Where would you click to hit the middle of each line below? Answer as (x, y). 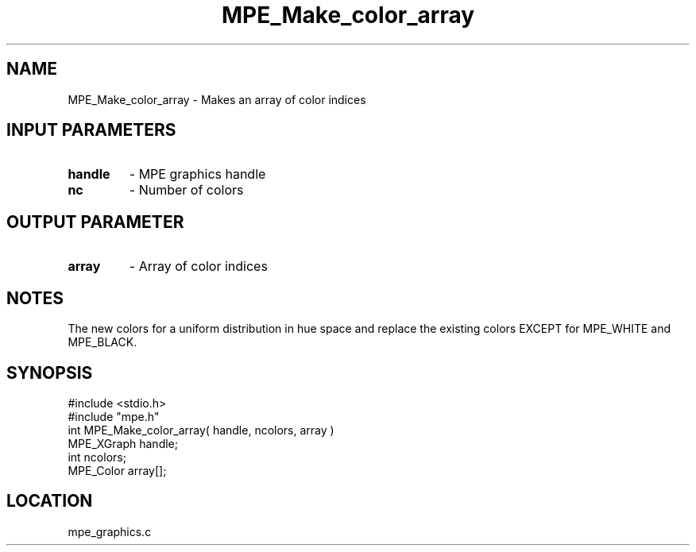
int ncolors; (97, 457)
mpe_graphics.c (110, 531)
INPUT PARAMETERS (91, 130)
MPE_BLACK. (102, 342)
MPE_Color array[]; (117, 470)
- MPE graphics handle (197, 174)
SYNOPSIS (50, 373)
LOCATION (50, 501)
